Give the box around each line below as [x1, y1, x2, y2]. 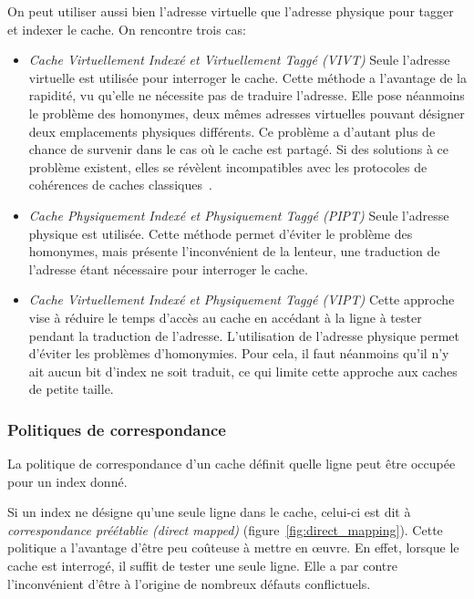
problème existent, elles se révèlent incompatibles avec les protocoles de [28, 157, 428, 176]
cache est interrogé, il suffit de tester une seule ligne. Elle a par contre [7, 556, 398, 575]
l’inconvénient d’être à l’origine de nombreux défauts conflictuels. [7, 573, 371, 593]
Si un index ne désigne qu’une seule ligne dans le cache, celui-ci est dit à [7, 502, 411, 522]
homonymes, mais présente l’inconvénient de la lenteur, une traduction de [28, 242, 440, 261]
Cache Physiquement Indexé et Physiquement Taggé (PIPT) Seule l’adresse [28, 205, 449, 224]
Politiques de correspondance [7, 418, 226, 440]
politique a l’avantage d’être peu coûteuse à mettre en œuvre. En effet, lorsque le [7, 538, 459, 557]
